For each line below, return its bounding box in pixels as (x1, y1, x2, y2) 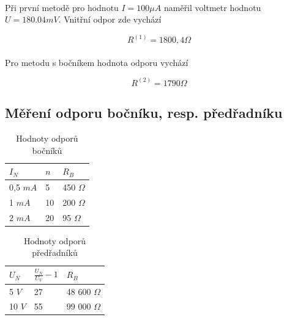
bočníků (32, 144, 62, 156)
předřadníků (32, 246, 78, 259)
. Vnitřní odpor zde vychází (58, 13, 162, 26)
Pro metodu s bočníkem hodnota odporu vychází (5, 56, 188, 68)
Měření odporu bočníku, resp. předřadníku (5, 103, 283, 122)
